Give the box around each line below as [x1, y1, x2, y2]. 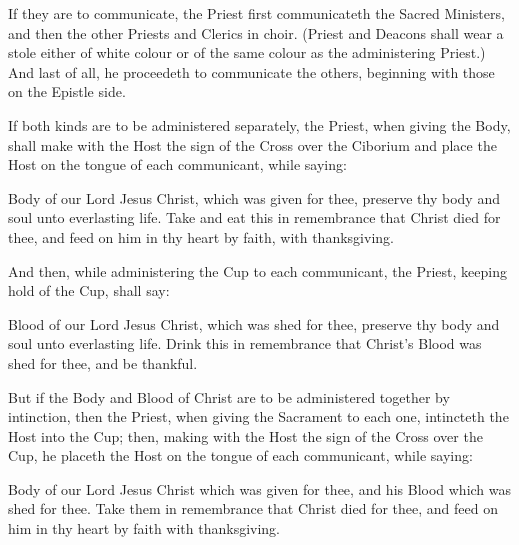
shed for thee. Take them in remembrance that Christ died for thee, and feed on [8, 498, 498, 519]
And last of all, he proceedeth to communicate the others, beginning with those [8, 61, 495, 82]
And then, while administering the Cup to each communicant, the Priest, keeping [8, 260, 507, 281]
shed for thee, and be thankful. [8, 352, 198, 373]
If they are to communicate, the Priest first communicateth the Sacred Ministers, [8, 3, 505, 23]
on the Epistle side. [8, 81, 126, 102]
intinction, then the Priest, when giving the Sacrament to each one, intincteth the [8, 406, 509, 427]
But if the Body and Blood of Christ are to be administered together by [8, 386, 450, 407]
